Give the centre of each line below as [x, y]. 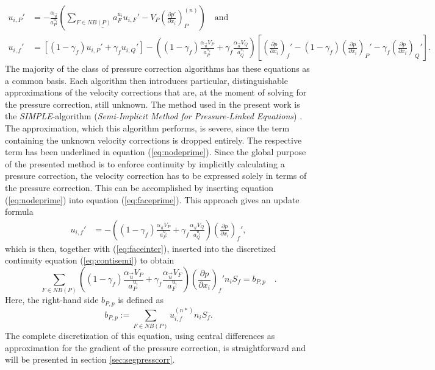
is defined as [141, 300]
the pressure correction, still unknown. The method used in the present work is [153, 104]
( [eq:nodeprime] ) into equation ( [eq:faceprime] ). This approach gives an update [152, 199]
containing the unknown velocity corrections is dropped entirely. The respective [153, 140]
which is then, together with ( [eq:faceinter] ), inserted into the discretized [141, 248]
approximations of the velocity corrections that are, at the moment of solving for [156, 92]
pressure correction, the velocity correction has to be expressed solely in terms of [156, 176]
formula [19, 211]
